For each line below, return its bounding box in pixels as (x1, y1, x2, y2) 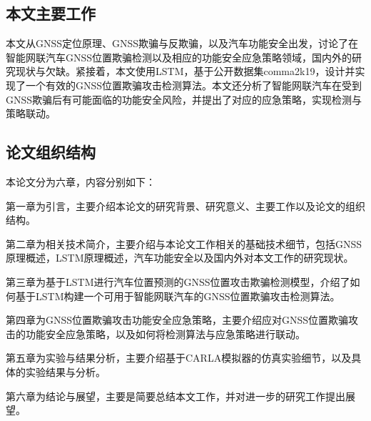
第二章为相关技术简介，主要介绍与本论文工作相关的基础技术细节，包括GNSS (6, 236, 362, 251)
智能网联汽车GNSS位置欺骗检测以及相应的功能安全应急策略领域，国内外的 (6, 49, 352, 64)
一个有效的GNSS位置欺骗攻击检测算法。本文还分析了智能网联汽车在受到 (25, 77, 362, 92)
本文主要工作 (6, 2, 96, 24)
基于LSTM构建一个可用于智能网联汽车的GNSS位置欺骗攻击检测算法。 (15, 288, 340, 303)
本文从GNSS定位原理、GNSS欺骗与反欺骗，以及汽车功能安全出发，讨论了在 (6, 36, 359, 51)
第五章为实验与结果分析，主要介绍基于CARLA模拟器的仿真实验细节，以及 (6, 350, 352, 365)
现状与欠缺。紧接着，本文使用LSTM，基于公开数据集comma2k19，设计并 (15, 64, 355, 79)
